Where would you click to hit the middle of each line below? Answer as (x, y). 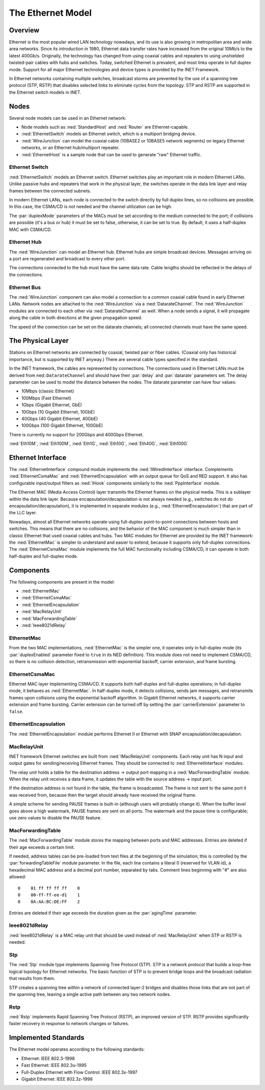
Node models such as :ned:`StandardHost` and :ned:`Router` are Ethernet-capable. (105, 127)
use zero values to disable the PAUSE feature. (55, 818)
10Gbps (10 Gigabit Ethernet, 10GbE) (58, 412)
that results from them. (32, 978)
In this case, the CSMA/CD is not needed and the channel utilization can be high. (91, 207)
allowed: (18, 877)
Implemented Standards (47, 1038)
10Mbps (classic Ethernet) (48, 391)
